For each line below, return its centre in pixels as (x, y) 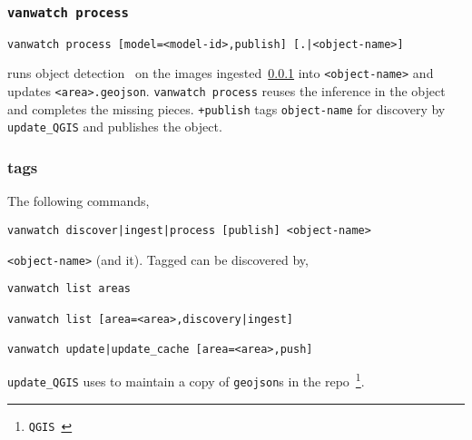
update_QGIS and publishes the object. (115, 127)
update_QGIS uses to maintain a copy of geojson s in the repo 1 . (186, 380)
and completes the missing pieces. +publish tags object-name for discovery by (226, 108)
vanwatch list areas (69, 289)
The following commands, (79, 201)
